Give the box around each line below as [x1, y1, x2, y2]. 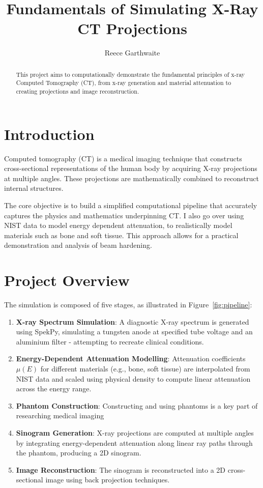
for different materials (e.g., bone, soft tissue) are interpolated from [40, 363, 250, 374]
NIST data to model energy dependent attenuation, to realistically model [4, 220, 232, 231]
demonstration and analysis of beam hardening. [4, 240, 152, 250]
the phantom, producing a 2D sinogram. [16, 447, 141, 458]
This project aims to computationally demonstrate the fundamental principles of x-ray [16, 70, 245, 78]
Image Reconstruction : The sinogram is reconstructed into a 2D [16, 464, 226, 475]
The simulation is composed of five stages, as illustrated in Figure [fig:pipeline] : [4, 299, 252, 310]
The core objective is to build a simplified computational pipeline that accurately [4, 199, 257, 210]
